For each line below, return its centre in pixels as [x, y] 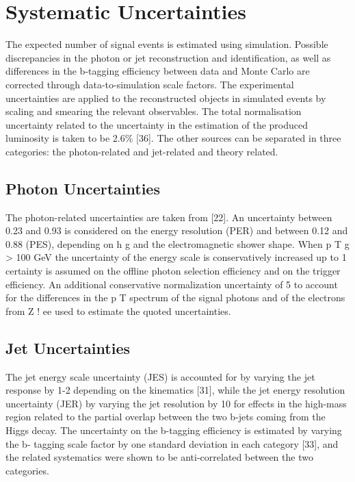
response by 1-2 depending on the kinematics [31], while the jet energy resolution [175, 390]
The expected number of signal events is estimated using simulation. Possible [167, 44]
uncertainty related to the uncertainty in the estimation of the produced [157, 124]
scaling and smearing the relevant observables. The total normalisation [154, 111]
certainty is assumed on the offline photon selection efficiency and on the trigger [173, 271]
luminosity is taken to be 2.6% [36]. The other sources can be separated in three [173, 138]
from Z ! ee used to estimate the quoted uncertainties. [118, 310]
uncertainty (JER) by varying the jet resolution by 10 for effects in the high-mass [176, 403]
